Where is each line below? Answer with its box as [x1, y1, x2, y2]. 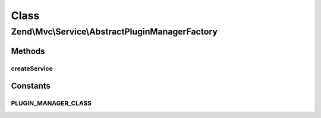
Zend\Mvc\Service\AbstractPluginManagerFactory [11, 26, 218, 37]
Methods [11, 46, 45, 56]
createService [11, 64, 53, 73]
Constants [11, 81, 51, 91]
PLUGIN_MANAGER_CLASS [11, 99, 92, 107]
